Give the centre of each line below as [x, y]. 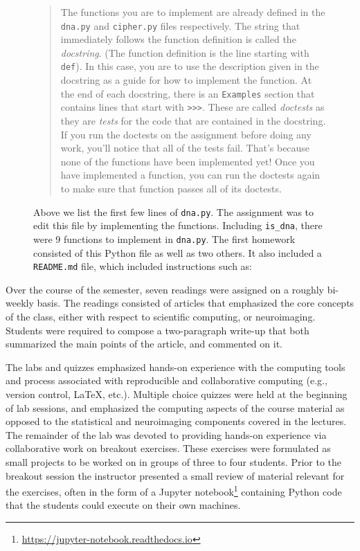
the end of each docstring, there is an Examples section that [188, 93]
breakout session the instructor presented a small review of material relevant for [175, 475]
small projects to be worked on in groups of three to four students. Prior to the [174, 461]
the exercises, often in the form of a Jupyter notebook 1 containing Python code [174, 490]
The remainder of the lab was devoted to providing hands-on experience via [166, 434]
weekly [20, 303]
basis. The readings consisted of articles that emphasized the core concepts [196, 303]
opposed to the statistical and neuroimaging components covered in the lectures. [176, 421]
